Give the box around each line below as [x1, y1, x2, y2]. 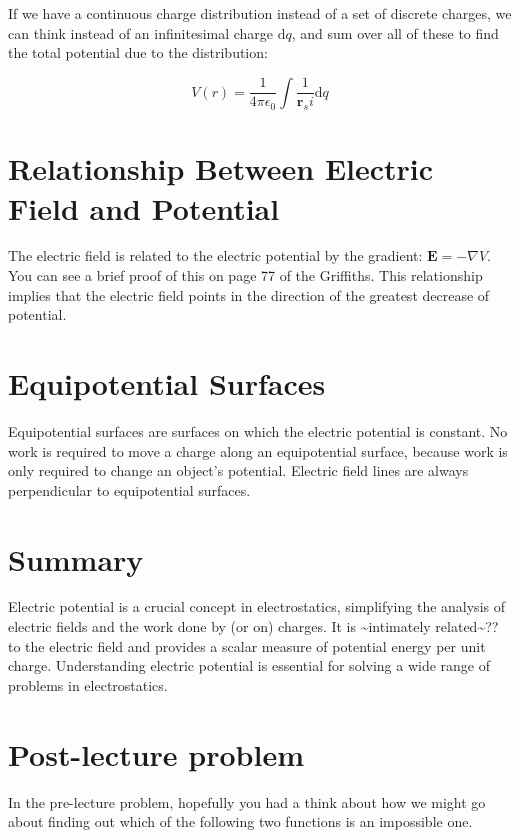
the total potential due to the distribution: [8, 42, 268, 63]
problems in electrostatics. [8, 674, 168, 695]
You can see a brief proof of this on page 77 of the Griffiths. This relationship [8, 265, 483, 286]
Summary [8, 538, 144, 579]
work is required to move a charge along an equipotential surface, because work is [8, 440, 508, 461]
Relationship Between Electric [8, 148, 434, 189]
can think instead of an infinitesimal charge [8, 22, 274, 43]
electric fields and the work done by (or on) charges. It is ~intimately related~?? [8, 616, 499, 637]
